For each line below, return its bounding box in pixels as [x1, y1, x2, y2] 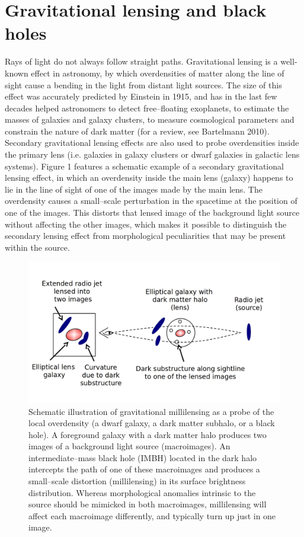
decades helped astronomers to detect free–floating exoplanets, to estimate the [5, 101, 289, 114]
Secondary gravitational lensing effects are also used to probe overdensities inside [5, 136, 299, 149]
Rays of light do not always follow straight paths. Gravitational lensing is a [5, 55, 278, 68]
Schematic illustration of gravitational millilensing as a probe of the [28, 405, 274, 417]
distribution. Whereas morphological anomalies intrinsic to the [28, 486, 256, 498]
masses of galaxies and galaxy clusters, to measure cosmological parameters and [5, 113, 295, 126]
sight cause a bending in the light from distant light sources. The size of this [5, 78, 282, 91]
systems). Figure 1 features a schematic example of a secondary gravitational [5, 159, 284, 172]
